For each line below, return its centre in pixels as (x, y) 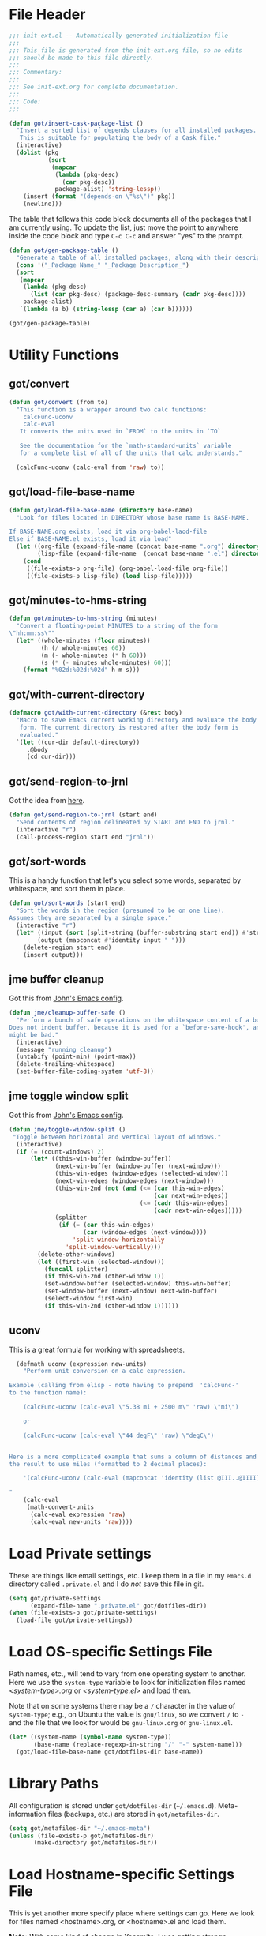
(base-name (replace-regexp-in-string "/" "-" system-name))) (138, 1744)
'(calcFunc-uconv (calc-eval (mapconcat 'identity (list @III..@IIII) (142, 1478)
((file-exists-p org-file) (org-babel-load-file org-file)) (127, 568)
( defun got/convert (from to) (59, 402)
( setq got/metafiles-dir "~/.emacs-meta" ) (80, 1828)
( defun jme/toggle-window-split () (67, 1129)
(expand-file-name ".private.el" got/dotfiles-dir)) (118, 1606)
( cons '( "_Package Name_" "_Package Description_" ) (103, 265)
